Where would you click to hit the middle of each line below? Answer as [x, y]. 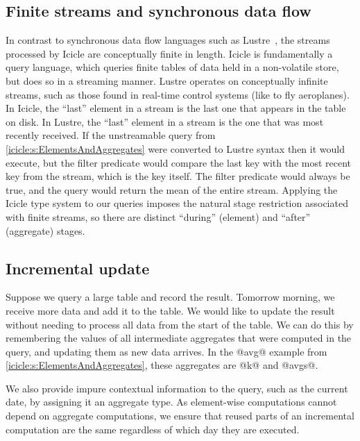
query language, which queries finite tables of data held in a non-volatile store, [172, 67]
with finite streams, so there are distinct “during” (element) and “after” [158, 216]
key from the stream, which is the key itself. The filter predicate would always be [178, 176]
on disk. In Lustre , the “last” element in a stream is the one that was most [165, 121]
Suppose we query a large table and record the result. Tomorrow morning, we [170, 297]
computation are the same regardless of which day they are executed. [153, 429]
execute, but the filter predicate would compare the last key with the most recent [179, 162]
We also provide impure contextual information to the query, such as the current [177, 388]
